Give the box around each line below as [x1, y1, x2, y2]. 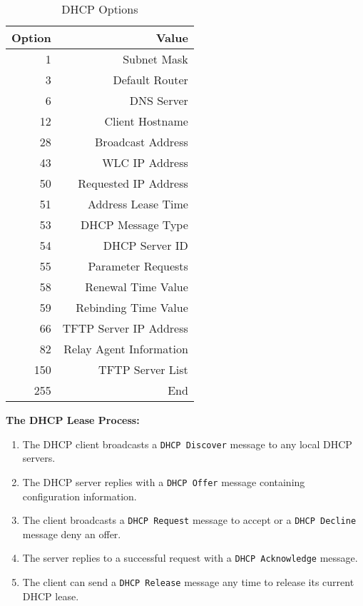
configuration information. [22, 488, 137, 503]
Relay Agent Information [63, 340, 188, 357]
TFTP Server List [98, 361, 188, 378]
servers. [22, 450, 56, 465]
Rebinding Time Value [76, 299, 188, 315]
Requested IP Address [78, 175, 188, 191]
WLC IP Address [102, 154, 188, 171]
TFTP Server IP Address [62, 320, 188, 336]
